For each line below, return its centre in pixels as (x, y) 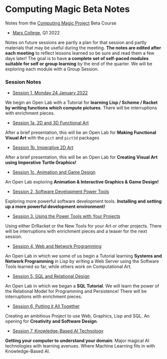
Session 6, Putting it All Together (46, 306)
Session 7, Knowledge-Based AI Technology (58, 331)
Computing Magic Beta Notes (67, 9)
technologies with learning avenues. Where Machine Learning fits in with (80, 346)
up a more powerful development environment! (55, 206)
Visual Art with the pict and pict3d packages (52, 138)
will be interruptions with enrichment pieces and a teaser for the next (76, 231)
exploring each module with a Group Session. (52, 69)
